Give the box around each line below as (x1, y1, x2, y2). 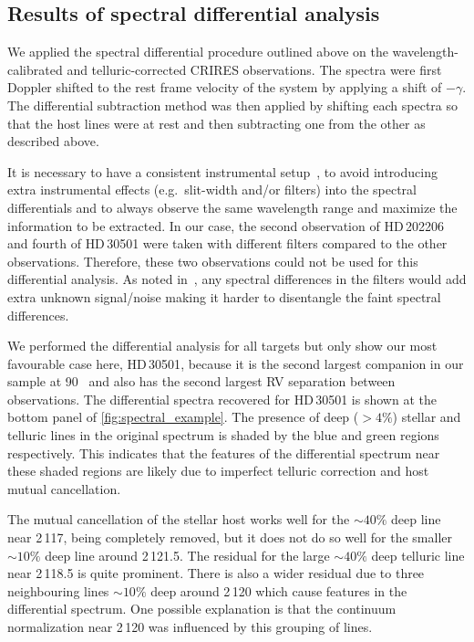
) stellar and (392, 407, 461, 426)
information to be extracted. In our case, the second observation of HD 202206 (7, 216, 444, 235)
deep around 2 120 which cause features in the (150, 581, 407, 600)
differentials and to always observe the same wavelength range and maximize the (7, 197, 458, 216)
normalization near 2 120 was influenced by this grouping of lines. (7, 617, 373, 637)
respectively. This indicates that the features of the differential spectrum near (7, 443, 440, 462)
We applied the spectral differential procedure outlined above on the (7, 42, 388, 61)
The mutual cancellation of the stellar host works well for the (7, 510, 350, 529)
